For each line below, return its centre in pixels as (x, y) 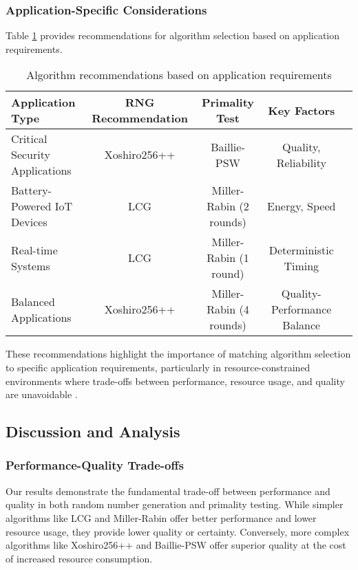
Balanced (33, 301)
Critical (29, 139)
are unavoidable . (42, 394)
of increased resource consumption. (79, 558)
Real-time (34, 250)
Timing (302, 265)
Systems (31, 265)
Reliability (301, 162)
